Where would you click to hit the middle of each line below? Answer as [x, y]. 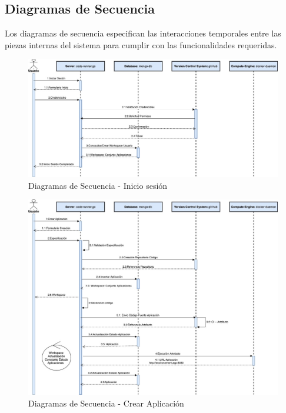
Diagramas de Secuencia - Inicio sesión [98, 185]
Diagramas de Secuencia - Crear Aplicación [106, 403]
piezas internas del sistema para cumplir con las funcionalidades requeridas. [141, 44]
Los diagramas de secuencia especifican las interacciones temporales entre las [143, 33]
